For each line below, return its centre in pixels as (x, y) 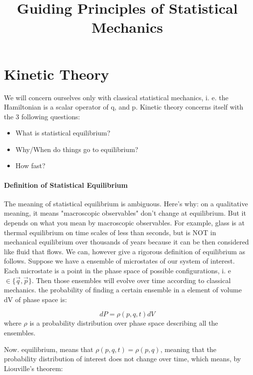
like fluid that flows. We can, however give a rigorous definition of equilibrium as (125, 251)
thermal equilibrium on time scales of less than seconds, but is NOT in (110, 232)
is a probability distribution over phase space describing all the (124, 323)
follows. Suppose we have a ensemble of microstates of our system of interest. (119, 261)
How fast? (30, 165)
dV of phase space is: (35, 299)
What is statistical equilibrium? (63, 133)
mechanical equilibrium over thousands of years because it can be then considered (126, 242)
